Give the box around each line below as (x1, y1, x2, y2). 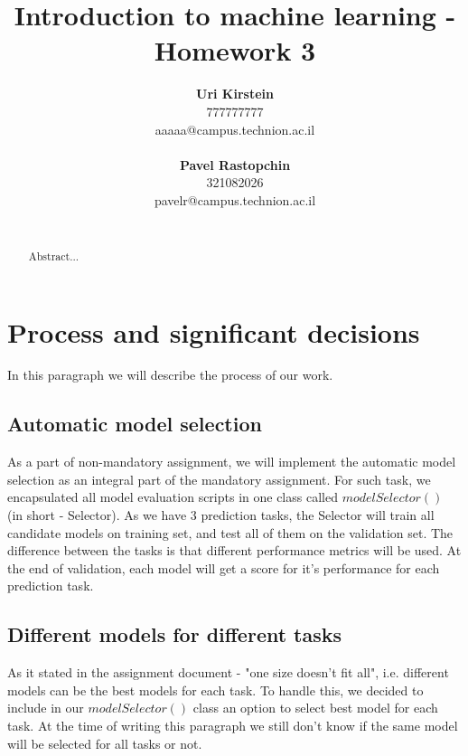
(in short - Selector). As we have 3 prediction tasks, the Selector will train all (7, 506, 435, 524)
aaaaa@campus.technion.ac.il (154, 119, 315, 138)
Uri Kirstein (196, 84, 274, 103)
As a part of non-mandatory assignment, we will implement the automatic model (7, 452, 456, 471)
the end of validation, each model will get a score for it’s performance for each (7, 558, 440, 577)
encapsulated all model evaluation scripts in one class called (7, 487, 338, 506)
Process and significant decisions (7, 313, 420, 350)
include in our (7, 698, 84, 717)
